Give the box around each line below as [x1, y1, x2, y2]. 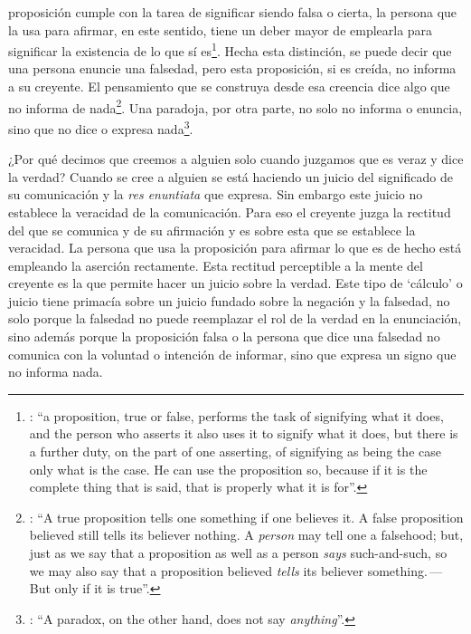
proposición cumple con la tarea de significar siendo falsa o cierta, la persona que [8, 3, 457, 21]
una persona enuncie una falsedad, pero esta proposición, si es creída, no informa [8, 59, 457, 78]
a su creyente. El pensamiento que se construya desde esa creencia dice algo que [8, 77, 450, 96]
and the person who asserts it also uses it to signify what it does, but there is [29, 424, 458, 443]
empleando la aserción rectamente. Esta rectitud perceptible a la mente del [8, 255, 423, 274]
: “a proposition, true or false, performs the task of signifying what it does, [29, 406, 444, 425]
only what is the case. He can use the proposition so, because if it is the [29, 459, 428, 478]
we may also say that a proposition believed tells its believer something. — [29, 561, 443, 580]
